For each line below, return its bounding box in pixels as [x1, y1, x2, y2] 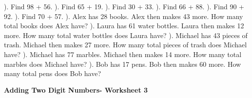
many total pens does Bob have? [4, 68, 101, 78]
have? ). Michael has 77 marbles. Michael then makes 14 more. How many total [4, 49, 242, 59]
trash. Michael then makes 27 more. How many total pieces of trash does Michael [4, 39, 247, 50]
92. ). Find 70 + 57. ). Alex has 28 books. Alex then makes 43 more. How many [4, 11, 243, 21]
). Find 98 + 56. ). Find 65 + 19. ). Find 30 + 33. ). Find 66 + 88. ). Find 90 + [4, 1, 244, 11]
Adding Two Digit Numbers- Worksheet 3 [4, 84, 148, 95]
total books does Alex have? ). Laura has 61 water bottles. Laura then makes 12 [4, 20, 244, 31]
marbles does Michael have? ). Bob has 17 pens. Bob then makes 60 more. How [4, 59, 241, 69]
